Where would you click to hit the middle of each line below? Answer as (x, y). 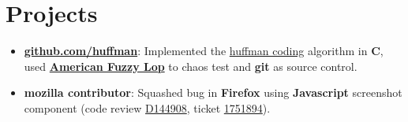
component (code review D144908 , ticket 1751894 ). (147, 107)
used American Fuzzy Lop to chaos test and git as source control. (191, 66)
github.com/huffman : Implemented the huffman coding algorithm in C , (204, 51)
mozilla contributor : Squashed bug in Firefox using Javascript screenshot (213, 92)
